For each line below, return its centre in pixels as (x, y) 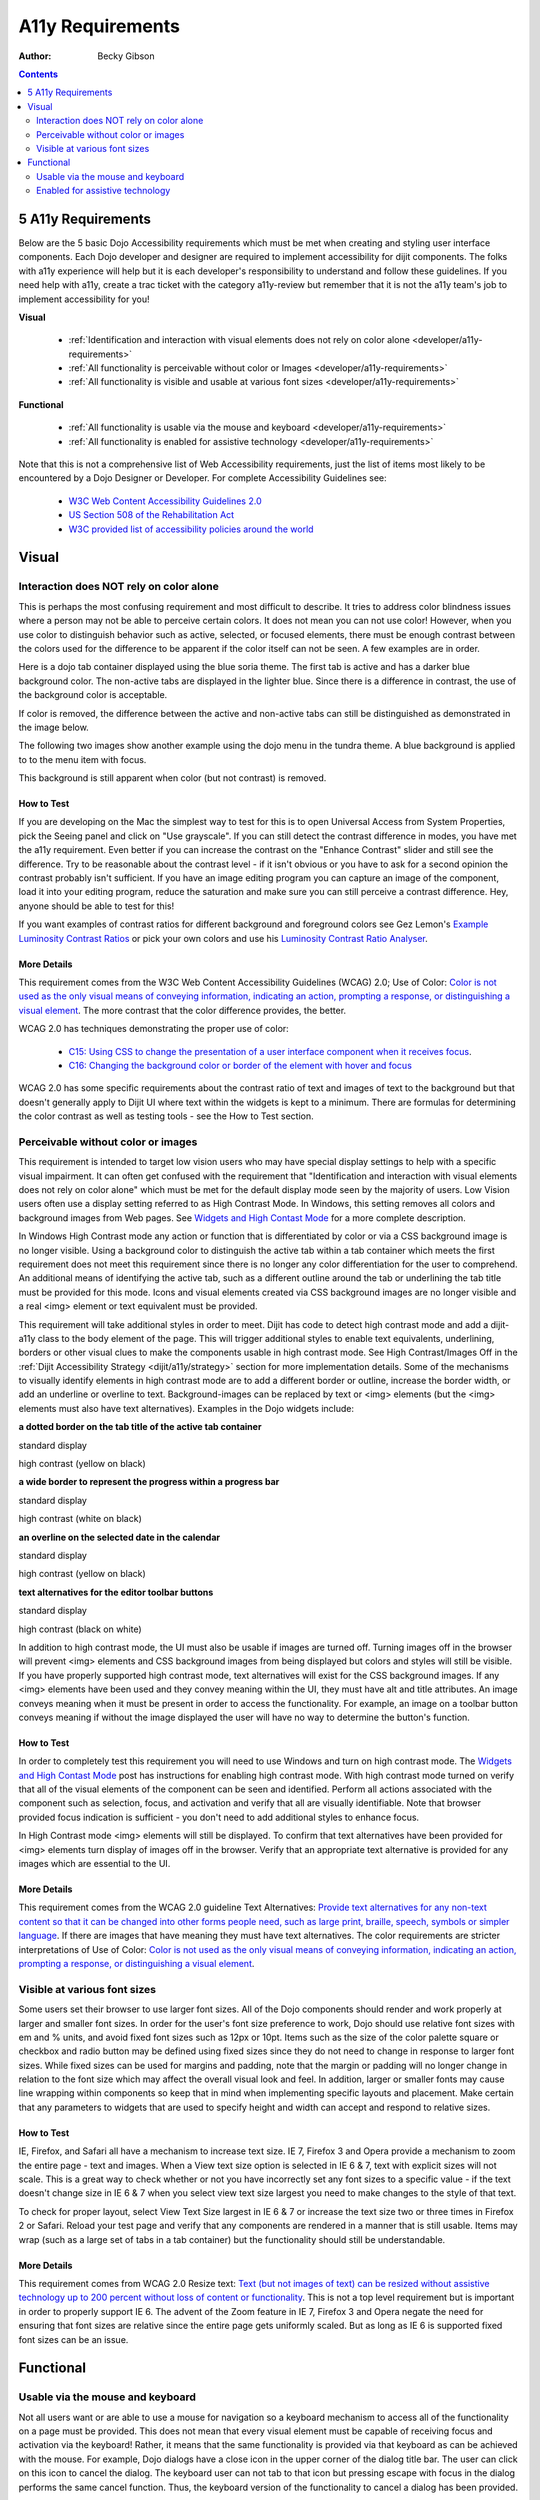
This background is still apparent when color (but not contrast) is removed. (172, 778)
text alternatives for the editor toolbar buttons (116, 1592)
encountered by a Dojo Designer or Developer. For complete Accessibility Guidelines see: (202, 478)
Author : (35, 56)
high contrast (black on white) (80, 1629)
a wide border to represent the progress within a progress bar (149, 1482)
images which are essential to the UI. (94, 1864)
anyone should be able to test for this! (96, 906)
